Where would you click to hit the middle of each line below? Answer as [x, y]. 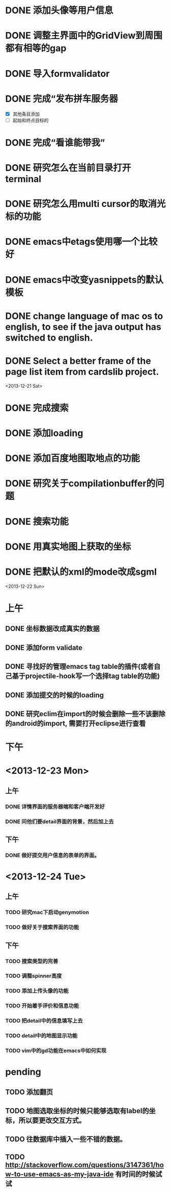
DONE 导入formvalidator [58, 74]
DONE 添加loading [44, 433]
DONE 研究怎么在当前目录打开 [68, 168]
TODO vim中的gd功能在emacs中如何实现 [56, 1051]
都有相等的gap [36, 48]
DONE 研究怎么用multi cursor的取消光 [85, 204]
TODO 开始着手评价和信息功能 [42, 1006]
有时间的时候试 [139, 1174]
